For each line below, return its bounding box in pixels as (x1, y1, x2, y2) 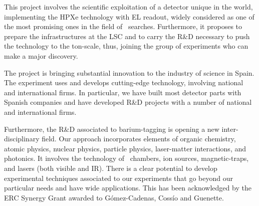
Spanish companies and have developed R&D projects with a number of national (4, 97, 252, 107)
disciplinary (4, 133, 40, 144)
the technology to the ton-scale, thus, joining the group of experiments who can (4, 41, 248, 51)
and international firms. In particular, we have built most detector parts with (4, 87, 241, 97)
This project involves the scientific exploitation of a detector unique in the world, (4, 2, 253, 12)
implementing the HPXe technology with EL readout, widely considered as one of (4, 11, 254, 22)
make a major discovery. (4, 50, 78, 61)
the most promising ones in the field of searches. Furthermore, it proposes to (4, 21, 242, 32)
